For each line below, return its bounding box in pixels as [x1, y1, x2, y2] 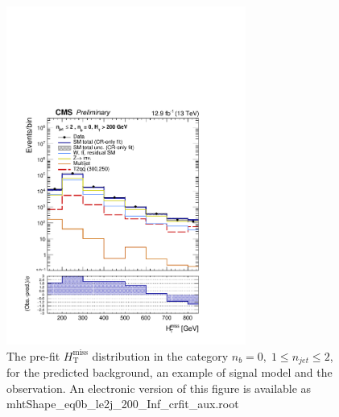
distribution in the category [92, 347, 229, 364]
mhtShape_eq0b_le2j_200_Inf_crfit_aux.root [6, 395, 239, 412]
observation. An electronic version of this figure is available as [6, 379, 312, 396]
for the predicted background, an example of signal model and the [6, 363, 333, 380]
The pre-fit [6, 347, 60, 364]
